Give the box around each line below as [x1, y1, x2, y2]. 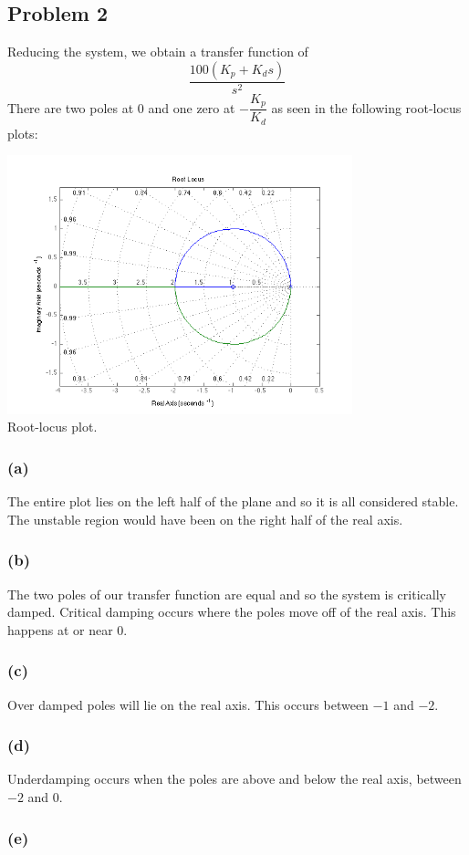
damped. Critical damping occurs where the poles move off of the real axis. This [7, 602, 456, 621]
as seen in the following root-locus [271, 98, 462, 117]
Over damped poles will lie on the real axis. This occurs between [7, 694, 369, 714]
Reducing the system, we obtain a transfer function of [7, 42, 308, 61]
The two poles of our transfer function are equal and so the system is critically [7, 584, 446, 603]
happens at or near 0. [7, 620, 128, 639]
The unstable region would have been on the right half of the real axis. [7, 509, 403, 528]
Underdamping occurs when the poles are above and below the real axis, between [7, 769, 462, 788]
